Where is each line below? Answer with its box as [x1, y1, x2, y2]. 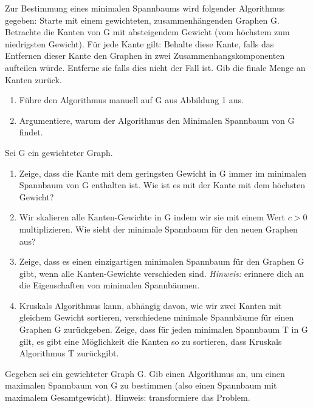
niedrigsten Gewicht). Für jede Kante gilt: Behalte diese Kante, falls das [5, 37, 274, 50]
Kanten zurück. [5, 73, 62, 86]
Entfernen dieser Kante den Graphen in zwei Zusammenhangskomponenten [5, 49, 285, 62]
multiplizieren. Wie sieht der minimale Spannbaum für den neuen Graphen [19, 222, 298, 235]
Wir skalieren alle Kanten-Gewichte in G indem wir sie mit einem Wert [19, 211, 285, 223]
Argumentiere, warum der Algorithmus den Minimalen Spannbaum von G [19, 114, 295, 126]
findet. [19, 126, 43, 138]
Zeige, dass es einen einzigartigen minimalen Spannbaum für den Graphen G [19, 255, 304, 268]
